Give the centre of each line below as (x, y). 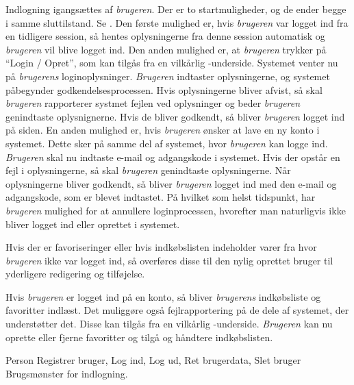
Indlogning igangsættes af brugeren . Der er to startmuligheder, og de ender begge (176, 9)
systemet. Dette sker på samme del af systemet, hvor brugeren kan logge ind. (167, 143)
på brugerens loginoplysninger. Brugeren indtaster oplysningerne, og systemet (168, 76)
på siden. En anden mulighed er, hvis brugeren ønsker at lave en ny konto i (163, 130)
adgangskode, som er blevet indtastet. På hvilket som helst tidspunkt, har (161, 197)
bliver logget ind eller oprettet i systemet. (93, 224)
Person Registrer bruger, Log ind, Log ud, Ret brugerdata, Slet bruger (153, 360)
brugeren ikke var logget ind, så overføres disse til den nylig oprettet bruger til (169, 260)
